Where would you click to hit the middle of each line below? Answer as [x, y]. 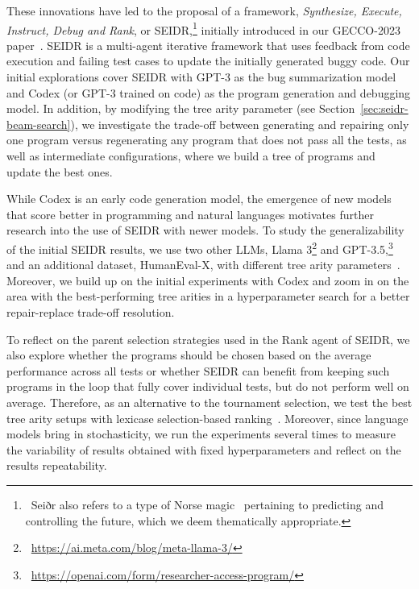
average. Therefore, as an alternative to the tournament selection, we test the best [209, 402]
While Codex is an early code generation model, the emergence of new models [199, 199]
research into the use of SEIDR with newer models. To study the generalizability [205, 230]
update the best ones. [60, 171]
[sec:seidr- [384, 108]
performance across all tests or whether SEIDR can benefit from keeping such [198, 370]
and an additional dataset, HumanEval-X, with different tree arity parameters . [203, 265]
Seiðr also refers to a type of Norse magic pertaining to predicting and [207, 504]
